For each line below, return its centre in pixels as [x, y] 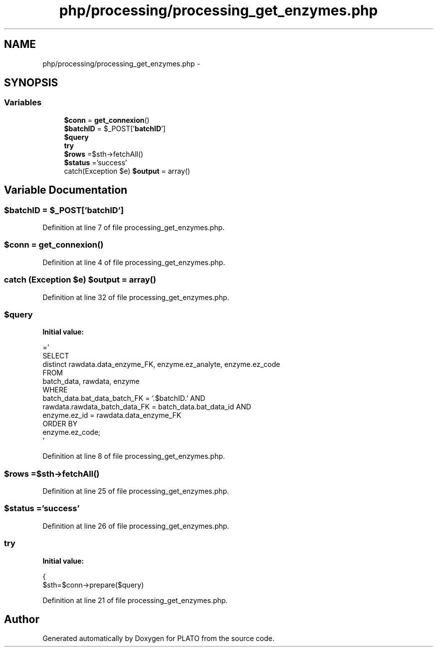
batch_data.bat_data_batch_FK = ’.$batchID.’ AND [124, 398]
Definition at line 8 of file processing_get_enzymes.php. [134, 456]
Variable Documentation [66, 190]
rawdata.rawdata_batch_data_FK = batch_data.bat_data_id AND [147, 407]
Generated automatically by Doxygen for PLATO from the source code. [158, 639]
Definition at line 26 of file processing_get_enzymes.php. [136, 526]
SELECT [56, 356]
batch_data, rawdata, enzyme [91, 381]
